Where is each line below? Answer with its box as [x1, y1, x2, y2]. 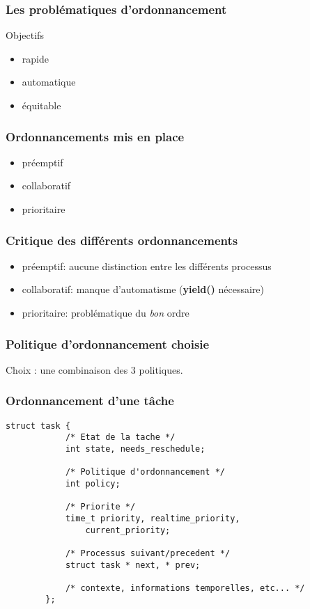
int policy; [65, 478, 121, 489]
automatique [22, 74, 76, 89]
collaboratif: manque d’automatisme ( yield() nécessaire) [22, 282, 264, 296]
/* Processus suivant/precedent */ [65, 548, 231, 558]
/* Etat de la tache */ [65, 432, 176, 443]
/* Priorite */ [65, 502, 136, 512]
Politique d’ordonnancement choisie [6, 335, 210, 352]
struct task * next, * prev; [65, 560, 201, 570]
